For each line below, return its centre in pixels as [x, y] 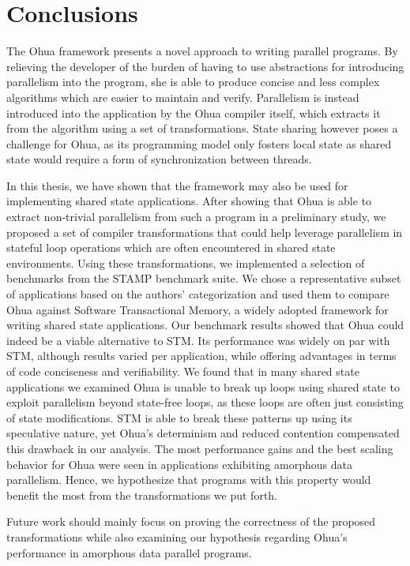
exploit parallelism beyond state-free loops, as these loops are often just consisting [205, 402]
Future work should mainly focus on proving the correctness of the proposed [191, 521]
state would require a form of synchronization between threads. [159, 159]
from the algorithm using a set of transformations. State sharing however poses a [202, 128]
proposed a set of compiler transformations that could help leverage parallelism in [205, 232]
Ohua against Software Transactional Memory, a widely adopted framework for [197, 309]
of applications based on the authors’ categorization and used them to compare [198, 294]
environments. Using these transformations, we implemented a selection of [186, 262]
